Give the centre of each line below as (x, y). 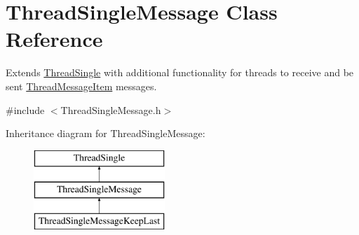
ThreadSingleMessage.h (111, 109)
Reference (54, 39)
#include (25, 109)
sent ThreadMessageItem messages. (81, 86)
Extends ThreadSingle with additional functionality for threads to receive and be (180, 72)
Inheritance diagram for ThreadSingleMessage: (106, 133)
